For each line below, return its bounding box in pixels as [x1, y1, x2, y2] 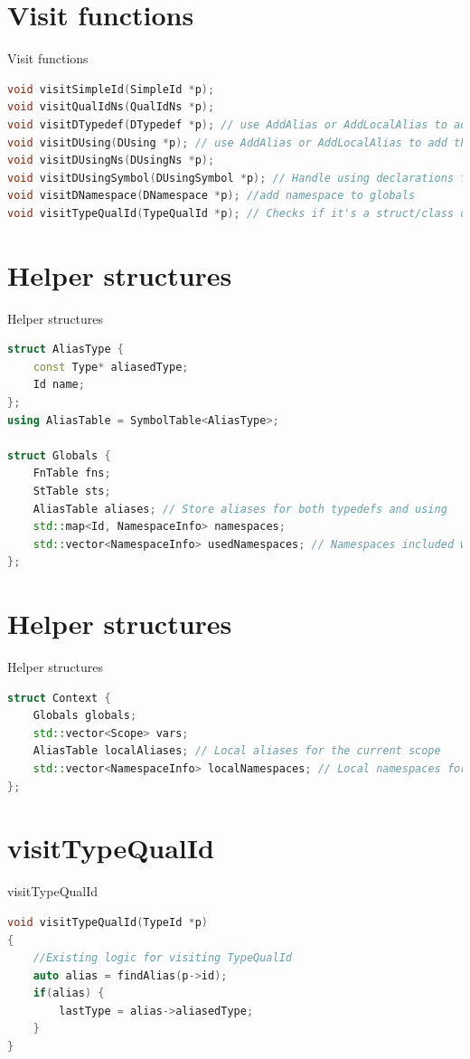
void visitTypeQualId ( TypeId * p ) [7, 915, 208, 929]
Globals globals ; [33, 709, 137, 723]
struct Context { [7, 691, 111, 704]
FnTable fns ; [33, 467, 111, 480]
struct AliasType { [7, 343, 124, 356]
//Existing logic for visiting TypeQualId [33, 951, 292, 965]
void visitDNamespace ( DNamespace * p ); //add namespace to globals [7, 189, 416, 203]
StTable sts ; [33, 484, 111, 497]
